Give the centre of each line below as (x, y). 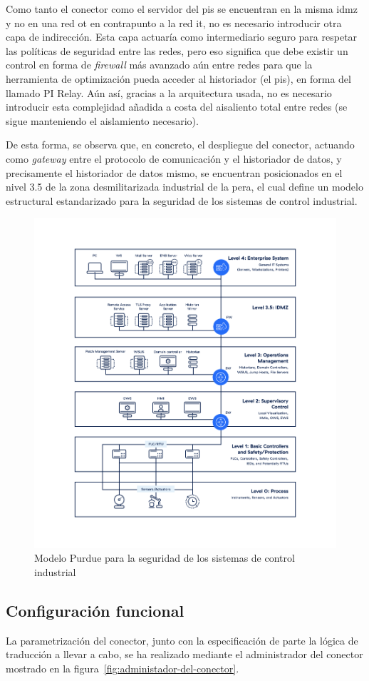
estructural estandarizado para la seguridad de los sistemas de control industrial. (182, 200)
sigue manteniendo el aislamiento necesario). (102, 120)
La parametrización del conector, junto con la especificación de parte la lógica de (182, 640)
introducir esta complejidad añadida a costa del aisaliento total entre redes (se (177, 107)
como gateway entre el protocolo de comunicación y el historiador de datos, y (174, 158)
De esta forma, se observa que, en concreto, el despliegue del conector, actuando (180, 145)
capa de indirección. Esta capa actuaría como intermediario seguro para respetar (182, 37)
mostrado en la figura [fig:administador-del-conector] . (123, 668)
